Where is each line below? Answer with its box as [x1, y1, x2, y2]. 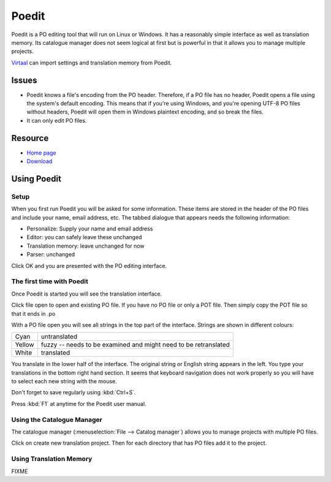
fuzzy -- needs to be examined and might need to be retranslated [40, 340, 230, 349]
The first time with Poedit [11, 277, 88, 286]
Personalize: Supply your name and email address [26, 225, 153, 232]
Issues [11, 75, 37, 85]
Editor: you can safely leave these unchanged [26, 234, 142, 241]
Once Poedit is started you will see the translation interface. [11, 290, 162, 297]
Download [26, 158, 53, 165]
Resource [11, 132, 49, 143]
